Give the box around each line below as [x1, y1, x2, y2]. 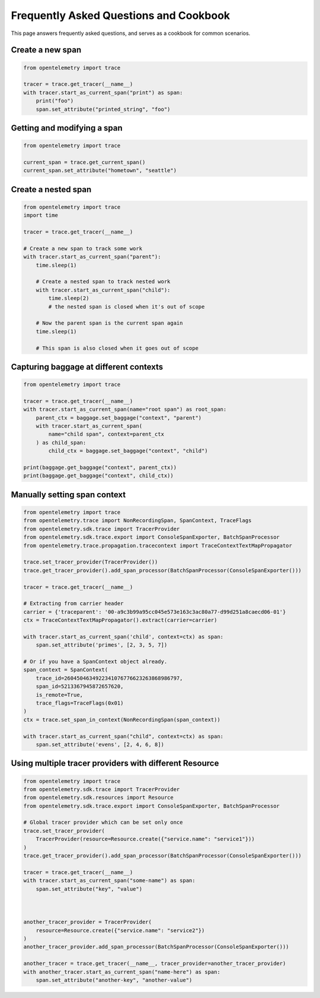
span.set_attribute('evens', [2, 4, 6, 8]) [36, 741, 164, 748]
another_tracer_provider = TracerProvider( [23, 919, 152, 926]
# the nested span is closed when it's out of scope [48, 303, 205, 310]
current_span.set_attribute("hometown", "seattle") [23, 167, 177, 174]
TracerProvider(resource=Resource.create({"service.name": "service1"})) [36, 836, 255, 843]
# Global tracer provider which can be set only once [23, 819, 183, 826]
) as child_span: [36, 439, 87, 446]
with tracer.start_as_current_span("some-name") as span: [23, 877, 196, 884]
